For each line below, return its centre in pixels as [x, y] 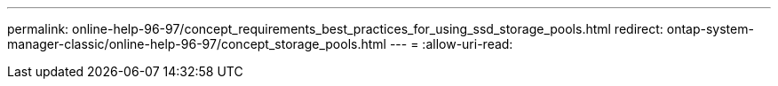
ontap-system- [710, 29]
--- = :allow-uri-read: [451, 44]
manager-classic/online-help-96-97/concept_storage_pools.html [197, 44]
